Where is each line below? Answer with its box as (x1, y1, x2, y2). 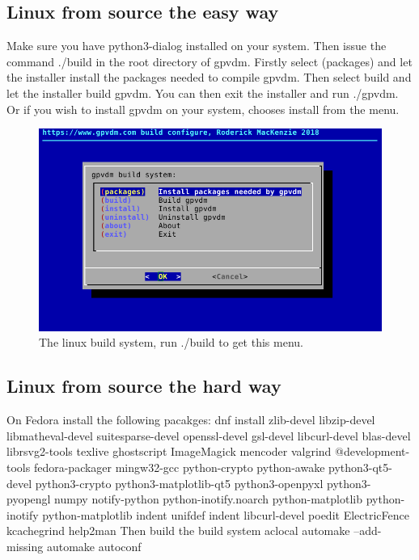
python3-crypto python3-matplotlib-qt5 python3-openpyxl (35, 474, 324, 491)
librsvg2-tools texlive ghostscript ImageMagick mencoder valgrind (6, 443, 332, 460)
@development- (335, 443, 410, 460)
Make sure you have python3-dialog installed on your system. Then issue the (6, 37, 387, 54)
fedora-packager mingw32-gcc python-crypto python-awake (33, 458, 325, 475)
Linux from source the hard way (6, 373, 281, 398)
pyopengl (6, 491, 51, 507)
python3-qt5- (328, 458, 392, 475)
